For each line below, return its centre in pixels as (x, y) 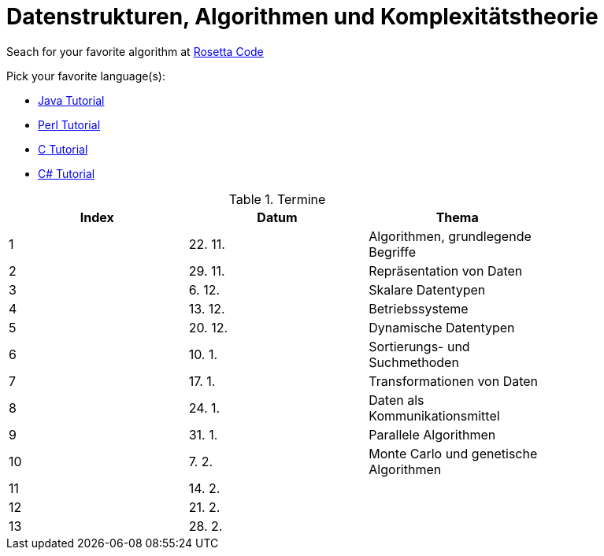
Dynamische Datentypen (442, 327)
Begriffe (393, 252)
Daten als (396, 400)
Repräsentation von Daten (446, 271)
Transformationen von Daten (454, 381)
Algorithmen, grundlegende (450, 236)
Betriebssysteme (419, 308)
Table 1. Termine (277, 199)
